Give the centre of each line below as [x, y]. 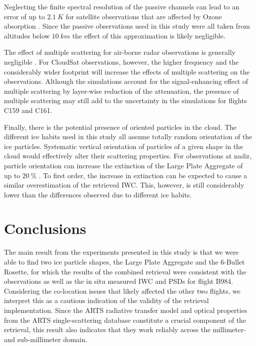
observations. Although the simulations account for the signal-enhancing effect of [126, 81]
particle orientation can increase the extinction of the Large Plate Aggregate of [124, 165]
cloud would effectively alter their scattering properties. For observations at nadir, [128, 156]
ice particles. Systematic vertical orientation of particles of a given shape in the [124, 146]
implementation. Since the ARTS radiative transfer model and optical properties [126, 310]
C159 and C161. [28, 110]
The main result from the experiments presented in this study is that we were [121, 252]
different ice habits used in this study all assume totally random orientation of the [128, 136]
